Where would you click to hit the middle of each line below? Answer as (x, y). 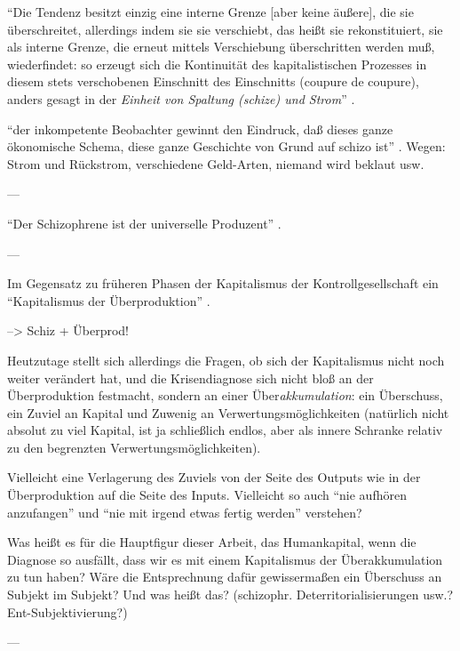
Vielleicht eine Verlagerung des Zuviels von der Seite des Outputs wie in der (214, 477)
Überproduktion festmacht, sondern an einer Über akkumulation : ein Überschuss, (225, 395)
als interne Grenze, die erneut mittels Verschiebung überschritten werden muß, (221, 47)
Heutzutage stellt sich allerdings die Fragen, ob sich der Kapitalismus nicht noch (226, 360)
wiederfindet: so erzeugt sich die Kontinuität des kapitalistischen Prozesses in (217, 64)
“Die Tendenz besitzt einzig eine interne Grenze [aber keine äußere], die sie (210, 12)
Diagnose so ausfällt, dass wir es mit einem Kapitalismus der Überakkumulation (225, 559)
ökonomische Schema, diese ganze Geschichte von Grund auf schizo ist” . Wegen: (226, 146)
